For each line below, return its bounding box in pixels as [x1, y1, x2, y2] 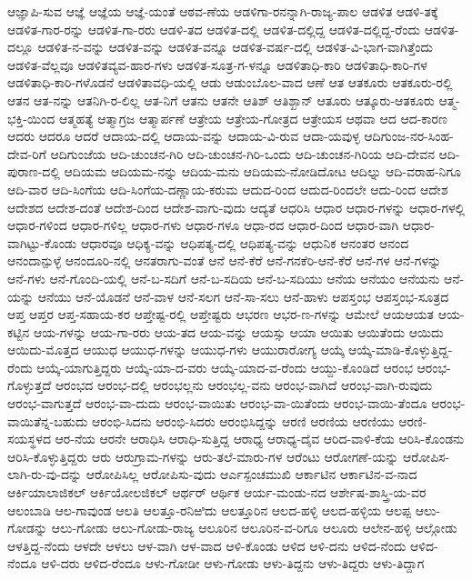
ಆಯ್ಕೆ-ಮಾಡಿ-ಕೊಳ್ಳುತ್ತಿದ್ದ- [348, 340, 453, 359]
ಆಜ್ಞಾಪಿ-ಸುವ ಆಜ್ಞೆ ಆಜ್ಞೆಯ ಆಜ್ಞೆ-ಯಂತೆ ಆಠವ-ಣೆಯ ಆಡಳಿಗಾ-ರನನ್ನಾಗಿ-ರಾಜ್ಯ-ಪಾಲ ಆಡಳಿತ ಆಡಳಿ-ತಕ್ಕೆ [7, 2, 438, 20]
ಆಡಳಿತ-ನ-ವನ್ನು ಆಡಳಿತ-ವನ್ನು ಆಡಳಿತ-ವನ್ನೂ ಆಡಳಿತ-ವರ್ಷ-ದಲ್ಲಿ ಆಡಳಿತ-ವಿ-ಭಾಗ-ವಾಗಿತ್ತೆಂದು [37, 37, 434, 56]
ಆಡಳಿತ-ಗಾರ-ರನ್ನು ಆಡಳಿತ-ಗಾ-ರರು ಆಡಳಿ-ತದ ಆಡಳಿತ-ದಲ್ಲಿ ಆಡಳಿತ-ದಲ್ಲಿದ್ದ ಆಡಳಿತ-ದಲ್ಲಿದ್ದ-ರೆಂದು [7, 19, 420, 38]
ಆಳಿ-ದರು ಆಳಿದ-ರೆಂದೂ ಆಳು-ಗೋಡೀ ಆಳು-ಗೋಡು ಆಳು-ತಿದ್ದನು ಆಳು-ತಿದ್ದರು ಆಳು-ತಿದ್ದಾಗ [41, 554, 425, 573]
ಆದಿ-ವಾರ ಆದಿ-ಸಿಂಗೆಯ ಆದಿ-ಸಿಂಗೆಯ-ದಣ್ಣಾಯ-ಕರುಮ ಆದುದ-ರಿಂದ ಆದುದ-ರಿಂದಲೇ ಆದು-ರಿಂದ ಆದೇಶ [7, 179, 448, 198]
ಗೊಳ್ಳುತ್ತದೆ [7, 375, 52, 395]
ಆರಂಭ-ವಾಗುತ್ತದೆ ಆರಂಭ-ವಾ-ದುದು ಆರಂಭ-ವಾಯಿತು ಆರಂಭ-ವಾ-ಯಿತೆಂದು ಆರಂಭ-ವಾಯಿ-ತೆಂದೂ [7, 394, 427, 413]
